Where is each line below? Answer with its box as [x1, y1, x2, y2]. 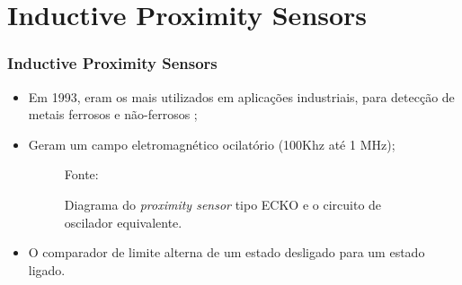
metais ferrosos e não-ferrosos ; [28, 105, 198, 124]
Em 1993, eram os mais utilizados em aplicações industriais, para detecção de [28, 87, 455, 106]
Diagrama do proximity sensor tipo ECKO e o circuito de [64, 194, 382, 213]
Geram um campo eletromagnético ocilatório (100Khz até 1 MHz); [28, 134, 395, 153]
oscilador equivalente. [64, 212, 182, 231]
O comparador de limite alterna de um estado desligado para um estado [28, 243, 425, 262]
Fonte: [64, 165, 99, 184]
